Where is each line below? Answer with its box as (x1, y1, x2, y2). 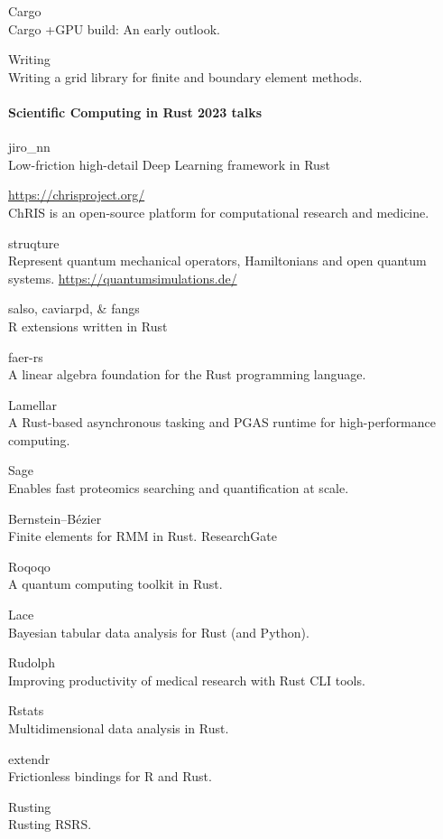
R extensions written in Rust (8, 316, 168, 335)
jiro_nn (8, 137, 51, 156)
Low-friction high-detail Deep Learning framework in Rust (8, 154, 330, 173)
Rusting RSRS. (8, 815, 92, 834)
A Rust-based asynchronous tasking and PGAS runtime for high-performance (8, 413, 436, 432)
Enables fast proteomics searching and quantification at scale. (8, 479, 349, 498)
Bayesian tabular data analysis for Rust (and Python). (8, 622, 309, 641)
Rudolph (8, 653, 55, 672)
